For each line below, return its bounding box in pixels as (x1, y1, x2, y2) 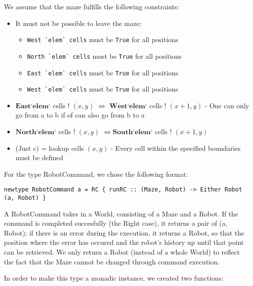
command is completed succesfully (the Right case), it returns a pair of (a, (4, 218, 228, 228)
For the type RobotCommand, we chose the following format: (4, 168, 188, 179)
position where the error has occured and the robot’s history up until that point (4, 237, 244, 247)
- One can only (205, 100, 250, 110)
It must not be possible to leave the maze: (15, 18, 142, 28)
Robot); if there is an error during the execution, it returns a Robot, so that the (4, 227, 244, 238)
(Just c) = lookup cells (15, 143, 84, 153)
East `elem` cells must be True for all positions (27, 67, 179, 77)
